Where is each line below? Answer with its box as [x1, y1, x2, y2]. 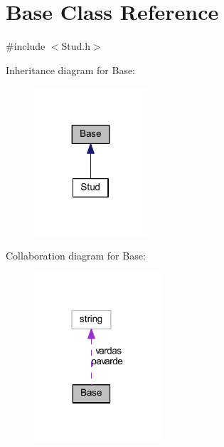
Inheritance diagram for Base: [6, 62, 135, 77]
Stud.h [61, 38, 91, 53]
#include [6, 38, 46, 53]
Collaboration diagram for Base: [6, 247, 146, 262]
